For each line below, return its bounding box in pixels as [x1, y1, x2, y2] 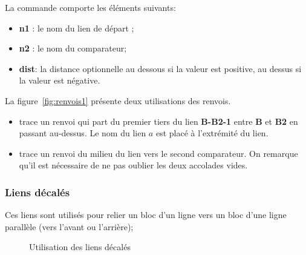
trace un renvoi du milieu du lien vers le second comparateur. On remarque [19, 147, 298, 159]
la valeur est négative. [19, 74, 100, 87]
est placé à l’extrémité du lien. [155, 127, 269, 139]
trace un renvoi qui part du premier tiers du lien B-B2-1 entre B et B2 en [19, 114, 298, 127]
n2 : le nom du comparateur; [19, 42, 127, 55]
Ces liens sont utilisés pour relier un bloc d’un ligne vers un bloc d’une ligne [5, 208, 287, 221]
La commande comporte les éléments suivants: [5, 1, 176, 13]
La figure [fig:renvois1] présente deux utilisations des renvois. [5, 94, 231, 107]
